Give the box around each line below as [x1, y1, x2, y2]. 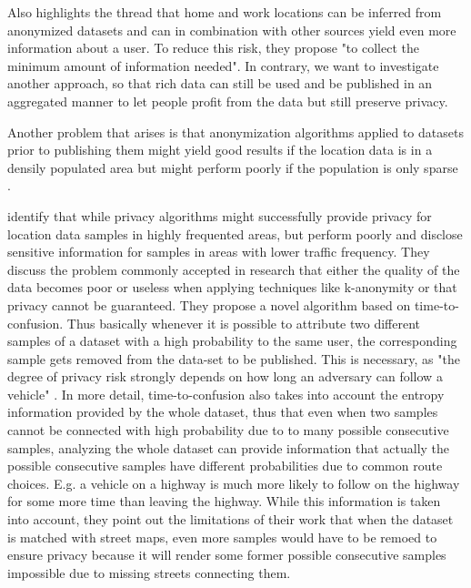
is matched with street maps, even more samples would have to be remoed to [7, 527, 437, 546]
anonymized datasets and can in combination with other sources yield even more [7, 20, 456, 39]
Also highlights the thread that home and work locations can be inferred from [7, 3, 442, 21]
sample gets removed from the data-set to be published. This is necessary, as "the [7, 349, 460, 368]
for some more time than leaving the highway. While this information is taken [7, 492, 441, 511]
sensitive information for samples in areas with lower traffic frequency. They [7, 242, 430, 261]
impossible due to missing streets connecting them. [7, 563, 291, 582]
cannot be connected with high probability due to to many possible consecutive [7, 421, 449, 440]
